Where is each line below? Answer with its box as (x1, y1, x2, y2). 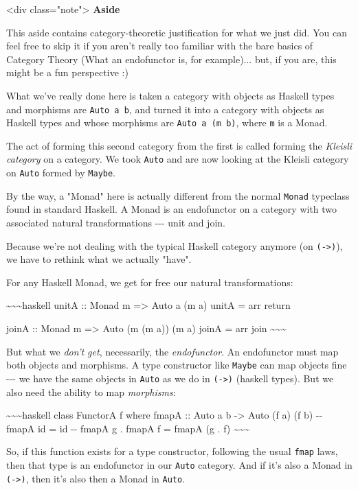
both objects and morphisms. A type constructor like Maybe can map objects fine (6, 358, 347, 372)
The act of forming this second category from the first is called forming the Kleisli (6, 138, 353, 152)
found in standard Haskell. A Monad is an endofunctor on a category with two (6, 202, 337, 216)
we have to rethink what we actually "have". (6, 252, 192, 266)
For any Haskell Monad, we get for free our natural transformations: (6, 275, 293, 289)
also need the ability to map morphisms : (6, 384, 176, 399)
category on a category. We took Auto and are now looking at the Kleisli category (6, 152, 349, 166)
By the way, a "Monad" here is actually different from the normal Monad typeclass (6, 188, 350, 202)
